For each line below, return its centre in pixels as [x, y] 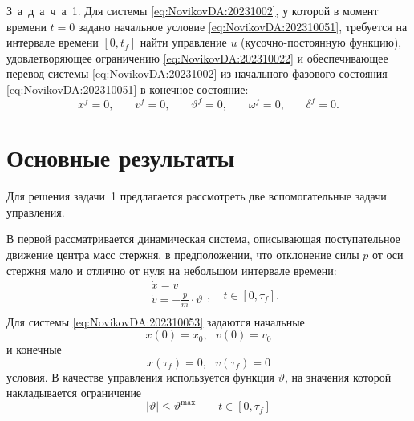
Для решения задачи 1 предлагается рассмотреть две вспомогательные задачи [197, 196]
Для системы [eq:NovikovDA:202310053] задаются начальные [156, 321]
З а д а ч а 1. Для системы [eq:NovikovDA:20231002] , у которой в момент [193, 10]
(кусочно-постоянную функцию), [321, 42]
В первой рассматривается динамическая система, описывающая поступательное [203, 239]
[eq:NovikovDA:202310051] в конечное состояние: [128, 89]
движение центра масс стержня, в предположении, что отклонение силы [183, 254]
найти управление [183, 42]
